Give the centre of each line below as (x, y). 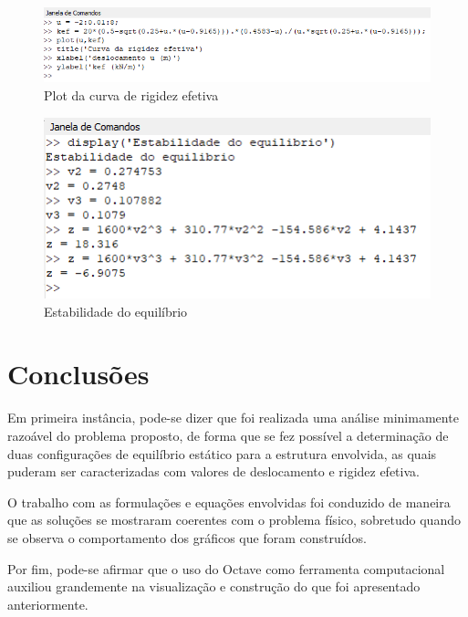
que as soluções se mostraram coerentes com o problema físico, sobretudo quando (234, 520)
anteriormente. (48, 604)
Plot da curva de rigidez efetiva (131, 94)
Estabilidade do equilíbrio (116, 311)
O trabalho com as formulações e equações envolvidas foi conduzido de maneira (229, 502)
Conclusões (78, 374)
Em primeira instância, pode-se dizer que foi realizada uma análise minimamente (233, 418)
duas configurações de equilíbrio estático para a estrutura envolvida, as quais (222, 453)
